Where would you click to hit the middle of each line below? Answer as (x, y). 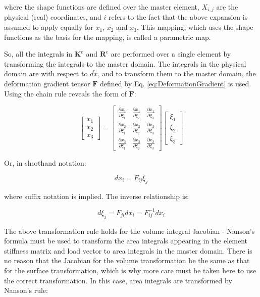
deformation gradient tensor (47, 84)
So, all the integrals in (38, 54)
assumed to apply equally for (49, 27)
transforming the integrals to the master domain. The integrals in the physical (125, 63)
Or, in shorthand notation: (45, 163)
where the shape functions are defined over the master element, (102, 7)
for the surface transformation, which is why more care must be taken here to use (130, 270)
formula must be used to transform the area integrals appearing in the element (126, 241)
